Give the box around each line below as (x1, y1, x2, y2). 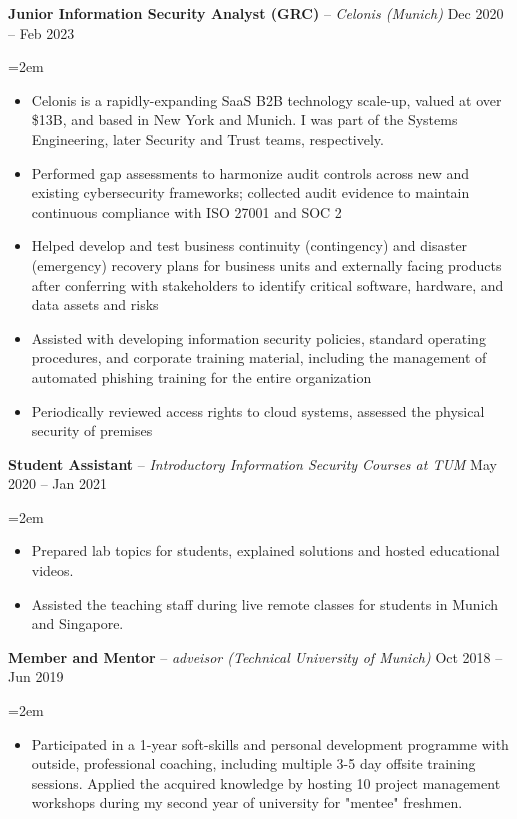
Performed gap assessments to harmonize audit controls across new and (31, 162, 470, 183)
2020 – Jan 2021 (8, 473, 107, 494)
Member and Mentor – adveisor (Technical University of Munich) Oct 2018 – (8, 646, 503, 667)
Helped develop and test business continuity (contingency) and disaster (31, 235, 468, 256)
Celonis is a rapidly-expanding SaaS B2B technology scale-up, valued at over (31, 89, 502, 110)
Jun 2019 (8, 666, 64, 687)
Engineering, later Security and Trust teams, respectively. (31, 128, 384, 149)
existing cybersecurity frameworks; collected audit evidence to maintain (31, 182, 470, 203)
